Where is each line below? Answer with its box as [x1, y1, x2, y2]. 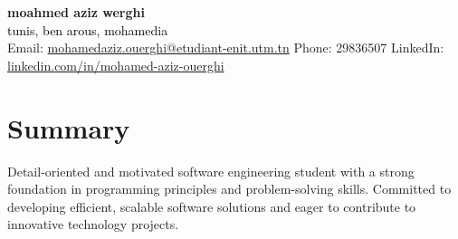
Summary [7, 109, 130, 146]
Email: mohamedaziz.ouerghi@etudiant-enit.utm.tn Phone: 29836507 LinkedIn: [7, 38, 444, 57]
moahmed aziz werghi [7, 3, 145, 21]
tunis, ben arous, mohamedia [7, 20, 168, 39]
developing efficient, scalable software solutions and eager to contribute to [7, 196, 416, 215]
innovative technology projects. [7, 215, 179, 234]
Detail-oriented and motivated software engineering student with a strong [7, 161, 415, 180]
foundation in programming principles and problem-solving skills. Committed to [7, 179, 452, 198]
